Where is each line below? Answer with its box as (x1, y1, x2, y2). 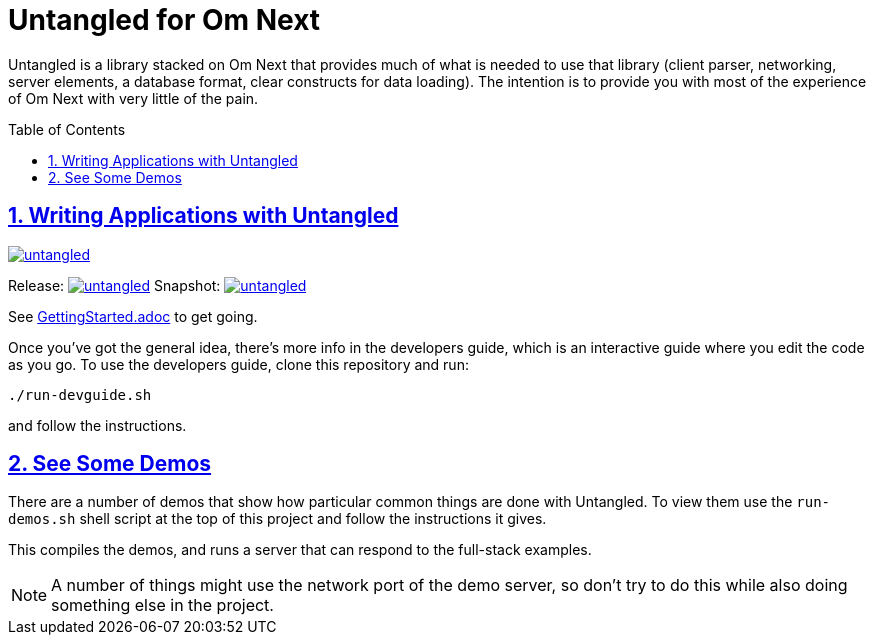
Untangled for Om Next (8, 3, 321, 37)
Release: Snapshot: (8, 276, 221, 294)
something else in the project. (51, 595, 274, 616)
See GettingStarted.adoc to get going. (8, 307, 258, 325)
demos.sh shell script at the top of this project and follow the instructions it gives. (8, 510, 547, 528)
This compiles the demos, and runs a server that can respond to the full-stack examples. (8, 541, 592, 559)
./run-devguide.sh (8, 386, 152, 403)
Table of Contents (8, 120, 126, 138)
